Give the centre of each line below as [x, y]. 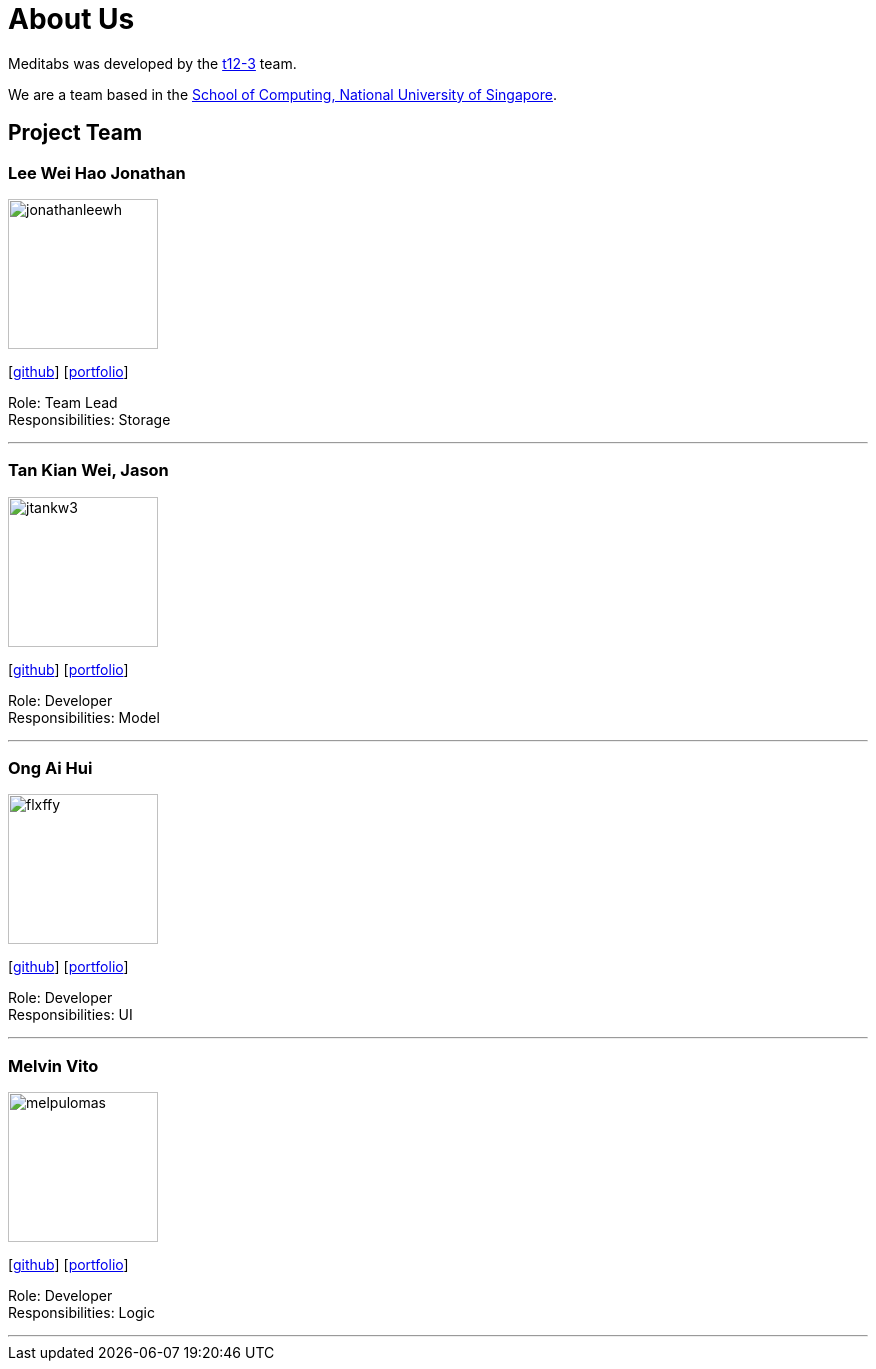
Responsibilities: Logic [81, 1313]
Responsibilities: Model [84, 717]
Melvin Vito [53, 1065]
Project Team [75, 133]
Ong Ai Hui [50, 768]
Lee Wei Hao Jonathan [97, 172]
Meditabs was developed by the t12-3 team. [152, 63]
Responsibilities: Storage [89, 419]
